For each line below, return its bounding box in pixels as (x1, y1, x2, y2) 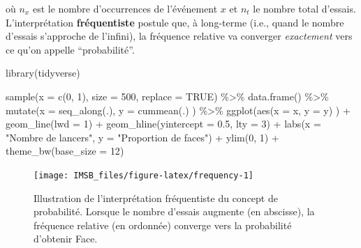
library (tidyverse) (6, 65, 80, 80)
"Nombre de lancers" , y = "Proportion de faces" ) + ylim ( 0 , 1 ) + (6, 130, 279, 144)
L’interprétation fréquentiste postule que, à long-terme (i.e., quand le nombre (6, 15, 344, 29)
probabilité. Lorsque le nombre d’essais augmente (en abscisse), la (34, 204, 315, 219)
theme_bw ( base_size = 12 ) (6, 144, 124, 158)
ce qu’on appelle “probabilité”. (6, 42, 135, 56)
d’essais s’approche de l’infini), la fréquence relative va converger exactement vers (6, 29, 353, 43)
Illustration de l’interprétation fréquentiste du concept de (34, 190, 278, 205)
